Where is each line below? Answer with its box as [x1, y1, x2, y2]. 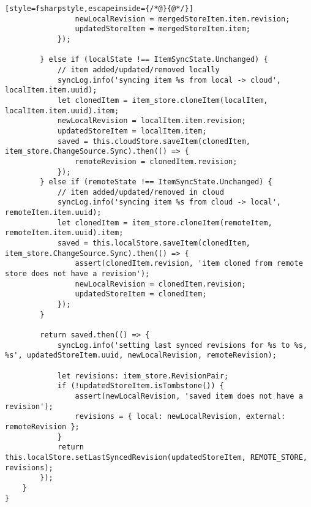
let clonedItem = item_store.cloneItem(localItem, [57, 96, 268, 105]
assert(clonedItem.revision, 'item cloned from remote [75, 259, 303, 268]
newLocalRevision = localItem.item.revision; [57, 116, 246, 126]
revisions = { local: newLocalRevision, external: [75, 412, 286, 421]
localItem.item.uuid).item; [5, 106, 119, 115]
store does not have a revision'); [5, 269, 150, 279]
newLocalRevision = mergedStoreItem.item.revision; [75, 14, 290, 23]
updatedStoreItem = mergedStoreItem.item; [75, 24, 250, 34]
